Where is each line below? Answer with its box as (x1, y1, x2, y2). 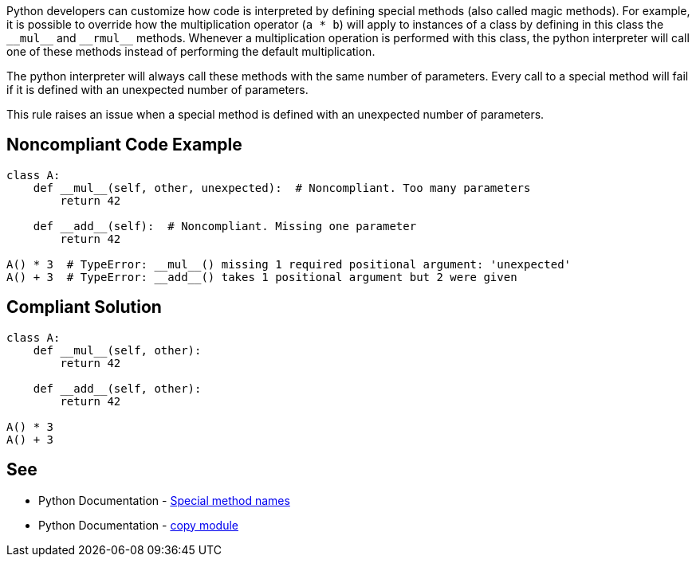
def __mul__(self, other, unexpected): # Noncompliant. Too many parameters (33, 181, 531, 194)
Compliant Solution (6, 297, 162, 318)
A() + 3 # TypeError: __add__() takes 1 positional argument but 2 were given (6, 270, 517, 283)
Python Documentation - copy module (38, 518, 238, 532)
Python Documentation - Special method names (38, 493, 290, 507)
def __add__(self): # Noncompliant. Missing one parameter (33, 219, 417, 233)
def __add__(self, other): (33, 381, 202, 395)
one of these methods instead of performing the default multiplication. (6, 45, 376, 58)
